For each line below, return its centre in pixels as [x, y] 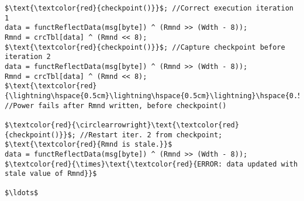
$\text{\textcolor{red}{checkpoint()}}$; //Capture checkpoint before [145, 47]
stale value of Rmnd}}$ [51, 174]
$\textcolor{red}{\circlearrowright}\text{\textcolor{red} [122, 125]
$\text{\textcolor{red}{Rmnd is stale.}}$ [89, 145]
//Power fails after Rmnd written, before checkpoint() [116, 105]
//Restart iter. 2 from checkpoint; [151, 135]
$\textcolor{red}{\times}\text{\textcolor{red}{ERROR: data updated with [151, 164]
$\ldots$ [22, 193]
